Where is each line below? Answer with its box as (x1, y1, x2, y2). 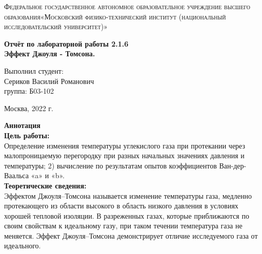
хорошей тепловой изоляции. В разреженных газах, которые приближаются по (4, 210, 249, 221)
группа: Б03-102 (4, 86, 54, 96)
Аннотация (4, 120, 41, 131)
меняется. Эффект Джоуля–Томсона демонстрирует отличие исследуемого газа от (4, 230, 258, 241)
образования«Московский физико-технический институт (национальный (4, 11, 226, 22)
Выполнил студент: (4, 65, 64, 76)
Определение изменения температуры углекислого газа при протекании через (4, 140, 246, 151)
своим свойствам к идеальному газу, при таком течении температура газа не (4, 220, 243, 231)
